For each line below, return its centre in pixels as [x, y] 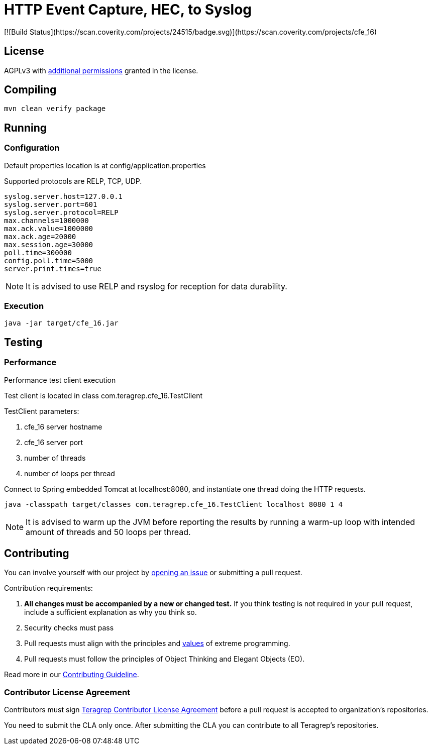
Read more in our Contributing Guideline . [72, 675]
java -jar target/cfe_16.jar [61, 323]
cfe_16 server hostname [63, 426]
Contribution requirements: [48, 588]
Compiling [30, 90]
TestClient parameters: [42, 411]
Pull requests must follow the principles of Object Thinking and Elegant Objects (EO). [165, 659]
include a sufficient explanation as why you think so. [111, 612]
